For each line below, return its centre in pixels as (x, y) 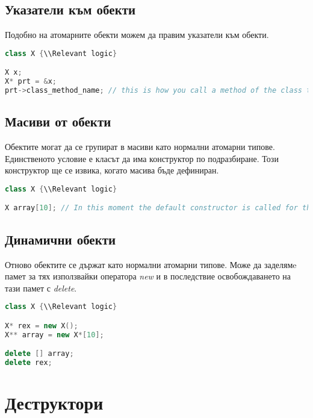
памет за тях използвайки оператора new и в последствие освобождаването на (148, 276)
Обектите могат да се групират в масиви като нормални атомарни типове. (140, 147)
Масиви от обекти (58, 121)
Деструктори (54, 403)
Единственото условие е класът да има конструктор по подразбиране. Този (142, 158)
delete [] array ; (39, 354)
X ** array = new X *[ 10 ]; (54, 335)
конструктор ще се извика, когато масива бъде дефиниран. (112, 170)
